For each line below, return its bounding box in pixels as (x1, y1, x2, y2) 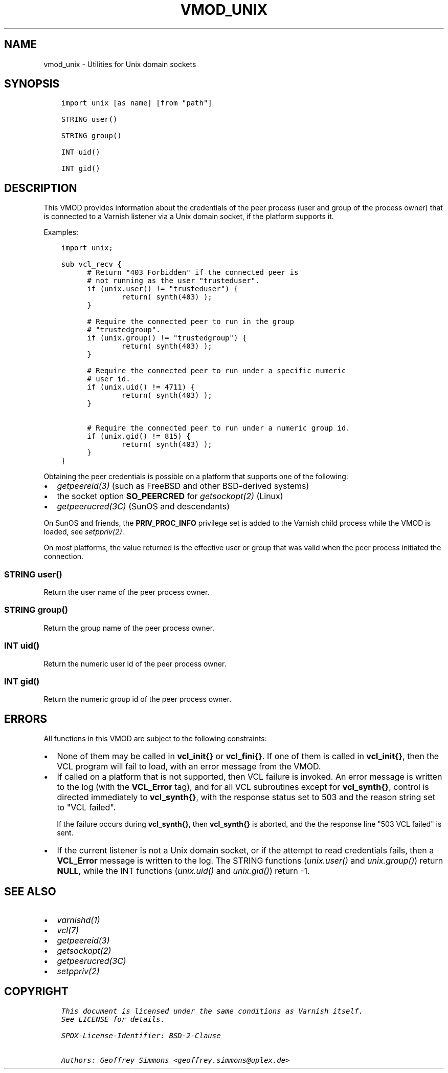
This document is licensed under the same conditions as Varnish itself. (61, 1006, 363, 1015)
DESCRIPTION (4, 181, 77, 195)
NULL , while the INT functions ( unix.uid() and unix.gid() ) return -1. (57, 866, 310, 876)
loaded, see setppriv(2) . (43, 527, 124, 536)
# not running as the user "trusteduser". (87, 276, 260, 285)
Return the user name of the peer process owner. (43, 588, 210, 597)
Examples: (43, 228, 79, 237)
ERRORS (4, 712, 48, 725)
